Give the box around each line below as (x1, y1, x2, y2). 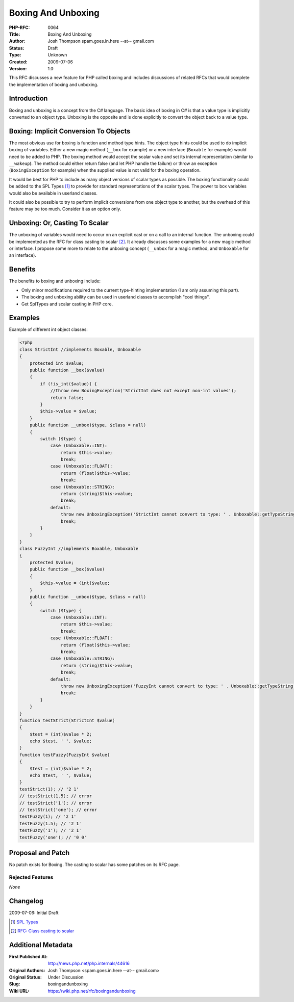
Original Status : (9, 974, 42, 980)
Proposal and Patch (9, 848, 70, 857)
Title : (9, 31, 21, 37)
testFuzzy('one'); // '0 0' (19, 835, 87, 840)
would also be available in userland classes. (9, 190, 98, 196)
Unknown (48, 52, 67, 58)
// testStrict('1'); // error (19, 800, 92, 806)
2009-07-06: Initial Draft (9, 910, 59, 916)
